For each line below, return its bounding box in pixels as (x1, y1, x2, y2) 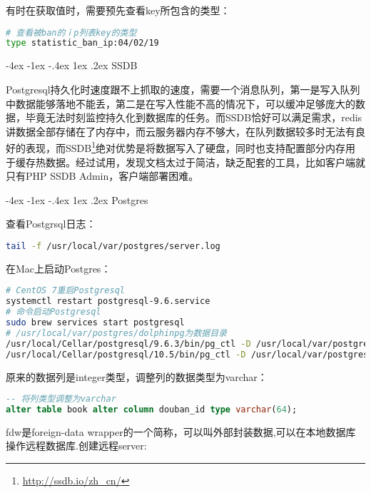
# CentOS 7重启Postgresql (6, 285, 125, 296)
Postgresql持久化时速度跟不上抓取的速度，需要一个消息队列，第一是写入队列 (6, 81, 360, 96)
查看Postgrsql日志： (6, 216, 96, 231)
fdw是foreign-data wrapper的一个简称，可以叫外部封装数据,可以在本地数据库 (6, 424, 356, 439)
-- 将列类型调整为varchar (6, 394, 116, 405)
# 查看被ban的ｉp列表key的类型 (6, 27, 137, 38)
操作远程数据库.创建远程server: (6, 438, 147, 453)
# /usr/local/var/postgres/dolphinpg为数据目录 (6, 327, 228, 338)
